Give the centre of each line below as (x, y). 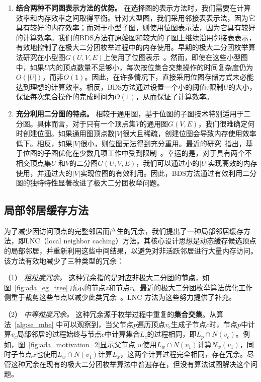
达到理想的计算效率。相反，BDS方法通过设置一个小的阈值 (111, 86)
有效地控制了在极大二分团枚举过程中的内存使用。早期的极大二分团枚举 (132, 47)
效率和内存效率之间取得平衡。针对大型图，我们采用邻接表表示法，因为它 (136, 17)
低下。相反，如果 (44, 143)
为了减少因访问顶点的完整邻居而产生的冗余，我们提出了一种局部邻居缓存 (124, 231)
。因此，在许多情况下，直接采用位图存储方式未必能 (169, 77)
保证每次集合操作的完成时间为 (65, 97)
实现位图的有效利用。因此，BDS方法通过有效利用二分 (168, 173)
